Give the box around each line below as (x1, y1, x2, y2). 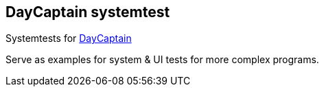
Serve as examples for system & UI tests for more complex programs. (5, 54, 319, 66)
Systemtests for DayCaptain (5, 32, 132, 45)
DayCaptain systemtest (5, 3, 170, 21)
